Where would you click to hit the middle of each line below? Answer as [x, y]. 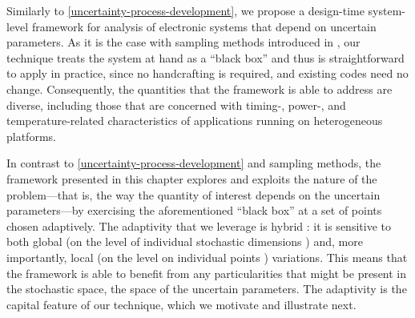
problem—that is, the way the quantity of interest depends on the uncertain [193, 194]
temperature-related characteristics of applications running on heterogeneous [195, 121]
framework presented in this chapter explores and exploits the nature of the [192, 178]
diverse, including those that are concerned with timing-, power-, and [176, 105]
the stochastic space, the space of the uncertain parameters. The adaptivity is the [207, 289]
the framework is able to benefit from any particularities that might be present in [207, 273]
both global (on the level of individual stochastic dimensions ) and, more [185, 242]
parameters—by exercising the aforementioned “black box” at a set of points [194, 210]
